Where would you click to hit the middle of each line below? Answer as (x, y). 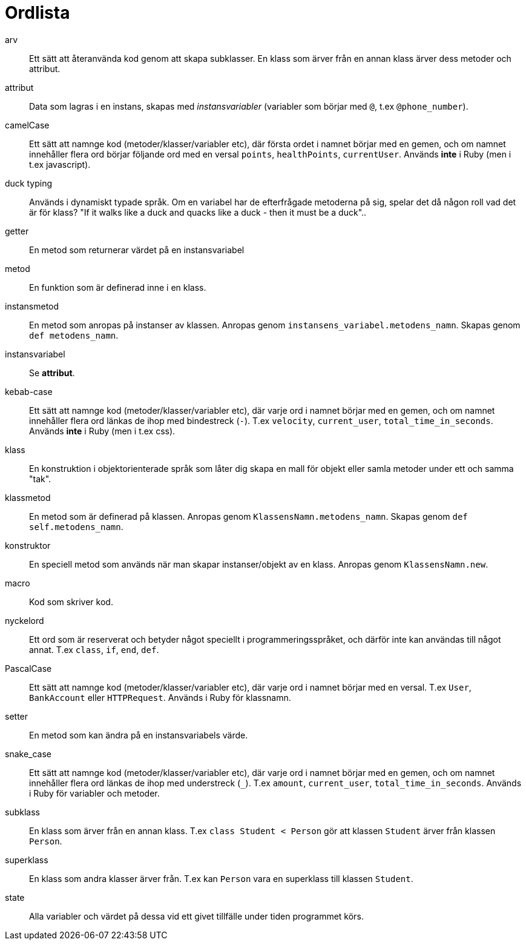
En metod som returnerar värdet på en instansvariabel (137, 250)
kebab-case (29, 391)
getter (17, 231)
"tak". (40, 479)
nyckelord (25, 620)
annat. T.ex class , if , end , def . (94, 649)
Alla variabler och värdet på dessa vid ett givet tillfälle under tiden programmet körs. (196, 916)
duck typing (29, 183)
